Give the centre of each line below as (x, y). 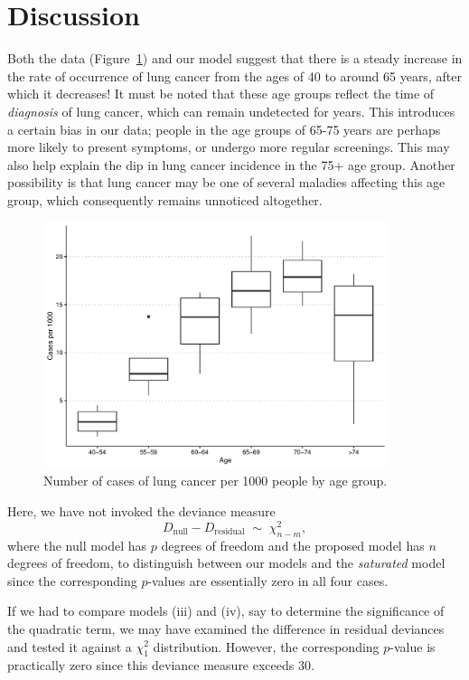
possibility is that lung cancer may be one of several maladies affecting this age (226, 182)
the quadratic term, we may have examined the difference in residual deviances (226, 628)
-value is (413, 646)
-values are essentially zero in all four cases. (268, 580)
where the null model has (77, 545)
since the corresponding (72, 580)
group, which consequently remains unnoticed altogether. (165, 199)
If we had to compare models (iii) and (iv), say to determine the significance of (226, 611)
